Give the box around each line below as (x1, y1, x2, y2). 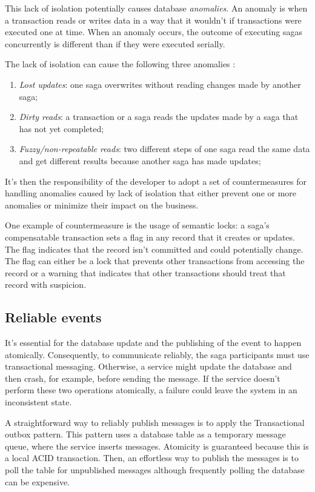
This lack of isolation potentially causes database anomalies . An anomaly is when (5, 2, 308, 14)
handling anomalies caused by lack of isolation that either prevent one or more (5, 187, 297, 199)
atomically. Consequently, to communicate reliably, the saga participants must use (5, 348, 310, 361)
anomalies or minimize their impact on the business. (5, 198, 199, 211)
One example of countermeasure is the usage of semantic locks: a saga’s (5, 219, 270, 231)
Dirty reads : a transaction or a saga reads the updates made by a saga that (19, 110, 299, 123)
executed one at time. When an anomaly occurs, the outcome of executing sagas (5, 25, 302, 38)
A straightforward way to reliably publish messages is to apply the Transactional (5, 416, 305, 428)
